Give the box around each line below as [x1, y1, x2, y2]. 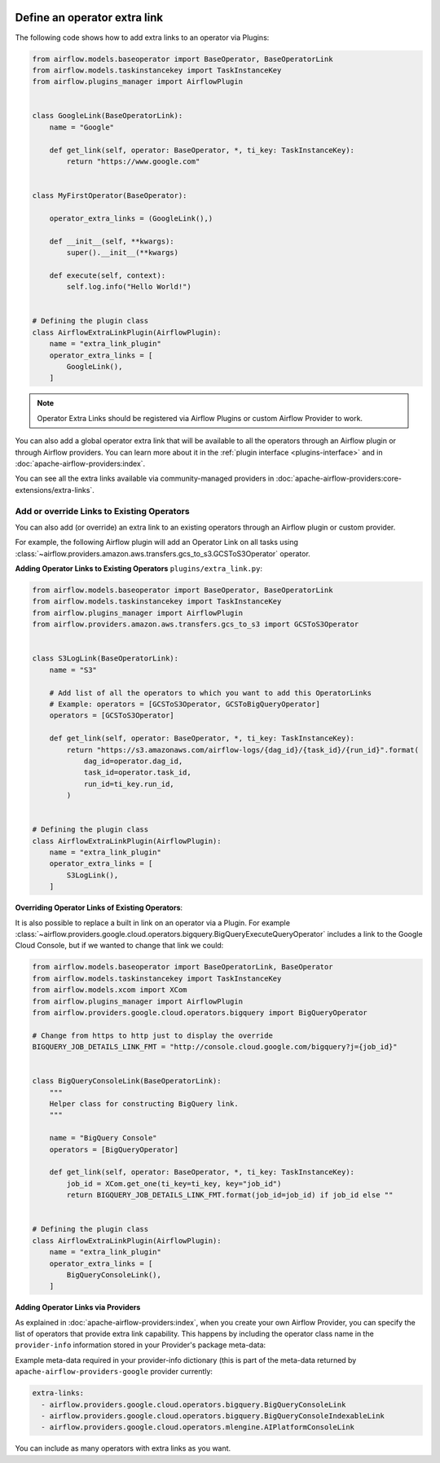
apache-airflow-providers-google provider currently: [15, 1367, 213, 1377]
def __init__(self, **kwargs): [49, 236, 174, 246]
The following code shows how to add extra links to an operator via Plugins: [15, 33, 270, 42]
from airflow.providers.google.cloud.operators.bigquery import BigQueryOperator [32, 1008, 368, 1017]
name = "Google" [49, 122, 114, 132]
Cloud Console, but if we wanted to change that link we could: [15, 941, 224, 951]
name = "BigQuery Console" [49, 1133, 158, 1143]
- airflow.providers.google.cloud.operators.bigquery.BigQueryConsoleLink [41, 1399, 346, 1409]
